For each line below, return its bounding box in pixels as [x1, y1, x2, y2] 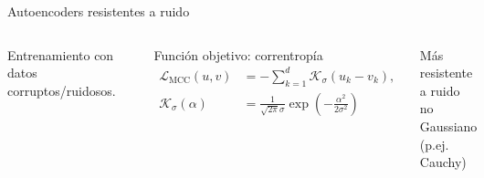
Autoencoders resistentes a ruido [7, 2, 190, 20]
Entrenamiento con [7, 45, 114, 64]
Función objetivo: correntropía [153, 45, 323, 64]
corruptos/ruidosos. [7, 80, 116, 99]
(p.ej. [419, 134, 449, 153]
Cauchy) [419, 152, 467, 172]
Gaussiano [419, 116, 478, 135]
